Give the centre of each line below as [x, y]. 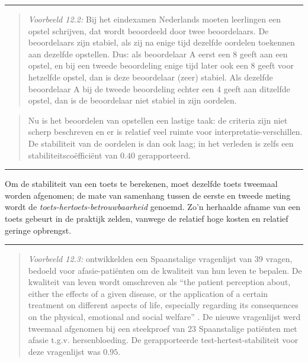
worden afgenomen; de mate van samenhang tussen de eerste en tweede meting [148, 195]
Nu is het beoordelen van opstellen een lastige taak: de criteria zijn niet [158, 120]
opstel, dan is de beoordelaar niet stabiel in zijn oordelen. [132, 100]
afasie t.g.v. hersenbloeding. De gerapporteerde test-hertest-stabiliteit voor [163, 340]
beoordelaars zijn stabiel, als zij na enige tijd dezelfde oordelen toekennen [161, 42]
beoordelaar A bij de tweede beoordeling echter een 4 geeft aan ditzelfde [159, 88]
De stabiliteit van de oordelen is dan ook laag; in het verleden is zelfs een [161, 143]
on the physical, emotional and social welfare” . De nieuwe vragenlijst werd [164, 317]
